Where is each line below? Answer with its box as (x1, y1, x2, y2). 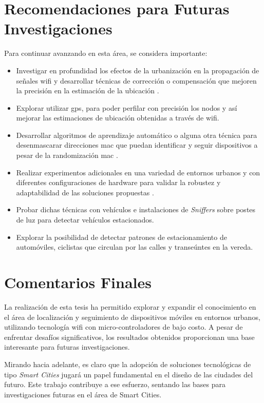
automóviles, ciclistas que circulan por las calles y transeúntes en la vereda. (16, 241, 253, 252)
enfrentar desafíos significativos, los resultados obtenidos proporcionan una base (4, 331, 255, 342)
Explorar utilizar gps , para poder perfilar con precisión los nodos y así (16, 102, 237, 113)
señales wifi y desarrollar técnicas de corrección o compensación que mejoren (16, 75, 257, 86)
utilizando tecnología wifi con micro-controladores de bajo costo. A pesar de (4, 321, 243, 332)
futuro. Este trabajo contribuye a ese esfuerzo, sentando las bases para (4, 379, 226, 390)
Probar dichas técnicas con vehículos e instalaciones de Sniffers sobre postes (16, 204, 256, 215)
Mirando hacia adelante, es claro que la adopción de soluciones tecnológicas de (4, 358, 251, 369)
